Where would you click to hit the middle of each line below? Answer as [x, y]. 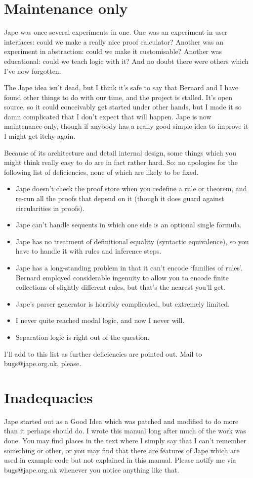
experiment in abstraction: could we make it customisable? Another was [113, 51]
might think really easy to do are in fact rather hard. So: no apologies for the [121, 162]
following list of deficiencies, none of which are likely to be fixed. [101, 172]
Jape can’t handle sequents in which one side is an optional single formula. [128, 225]
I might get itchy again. [40, 136]
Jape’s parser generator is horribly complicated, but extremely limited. [123, 303]
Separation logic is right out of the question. [83, 337]
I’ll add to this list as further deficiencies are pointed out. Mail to [103, 353]
